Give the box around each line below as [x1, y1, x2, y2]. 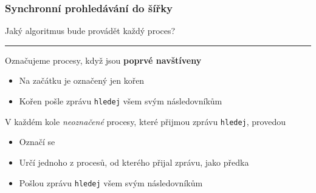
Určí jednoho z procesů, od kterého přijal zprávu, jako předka [19, 155, 249, 168]
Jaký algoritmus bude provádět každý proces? [5, 24, 176, 37]
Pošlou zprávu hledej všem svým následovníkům [19, 176, 203, 189]
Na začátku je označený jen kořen [19, 74, 145, 87]
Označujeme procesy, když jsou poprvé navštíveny [5, 53, 202, 66]
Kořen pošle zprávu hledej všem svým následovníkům [19, 95, 222, 107]
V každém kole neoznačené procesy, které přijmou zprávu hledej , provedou [5, 115, 286, 127]
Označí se [19, 135, 55, 148]
